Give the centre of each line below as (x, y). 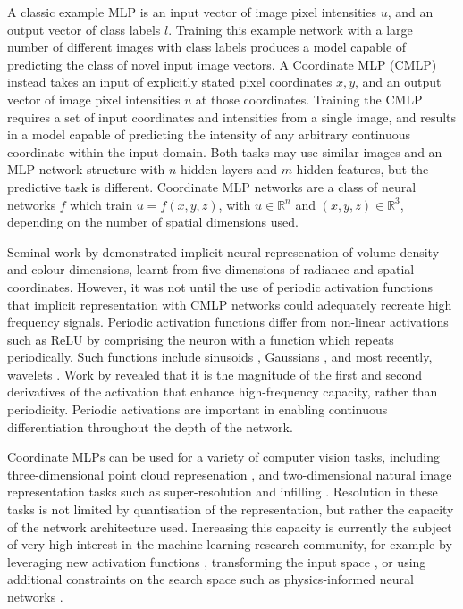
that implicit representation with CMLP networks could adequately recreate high (230, 304)
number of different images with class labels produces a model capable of (207, 47)
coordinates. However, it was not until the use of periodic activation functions (220, 286)
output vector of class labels (84, 29)
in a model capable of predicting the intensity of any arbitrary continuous (209, 134)
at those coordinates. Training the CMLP (309, 99)
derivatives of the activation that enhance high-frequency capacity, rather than (223, 392)
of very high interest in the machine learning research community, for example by (230, 544)
